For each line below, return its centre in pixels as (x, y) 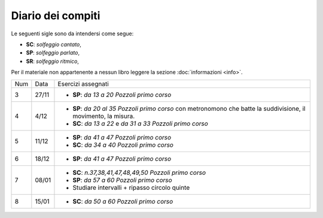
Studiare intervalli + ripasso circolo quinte (131, 187)
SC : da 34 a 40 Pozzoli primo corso (123, 145)
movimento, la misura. (104, 116)
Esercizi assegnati (83, 84)
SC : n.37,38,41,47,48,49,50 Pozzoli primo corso (139, 172)
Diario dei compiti (56, 16)
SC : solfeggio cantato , (54, 44)
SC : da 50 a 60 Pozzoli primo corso (123, 201)
